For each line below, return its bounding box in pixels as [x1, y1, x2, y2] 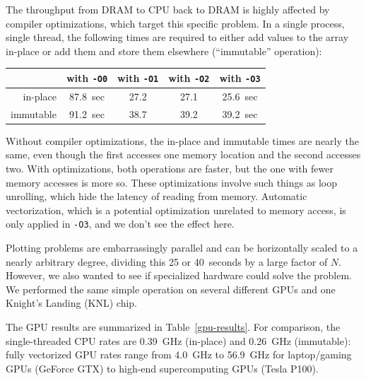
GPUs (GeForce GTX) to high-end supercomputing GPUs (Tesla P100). [6, 361, 319, 375]
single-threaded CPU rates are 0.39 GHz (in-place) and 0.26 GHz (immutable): [6, 333, 351, 348]
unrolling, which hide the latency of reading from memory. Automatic [6, 189, 307, 204]
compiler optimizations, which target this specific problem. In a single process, [6, 16, 345, 30]
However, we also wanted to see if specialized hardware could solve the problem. [6, 268, 352, 283]
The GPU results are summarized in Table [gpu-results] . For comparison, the [6, 319, 341, 334]
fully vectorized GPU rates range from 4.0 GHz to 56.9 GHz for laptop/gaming [6, 347, 352, 362]
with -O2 [168, 70, 210, 85]
